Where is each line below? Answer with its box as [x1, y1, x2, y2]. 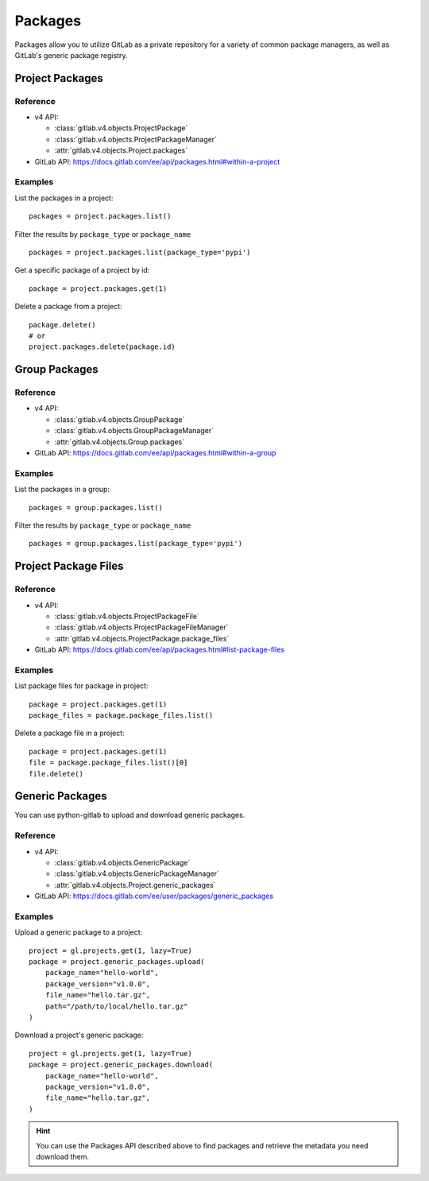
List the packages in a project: [14, 193, 114, 203]
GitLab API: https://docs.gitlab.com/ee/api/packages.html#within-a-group [34, 448, 276, 458]
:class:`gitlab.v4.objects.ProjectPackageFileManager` [54, 622, 229, 632]
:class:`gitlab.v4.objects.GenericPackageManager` [54, 869, 220, 878]
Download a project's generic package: [14, 1030, 144, 1040]
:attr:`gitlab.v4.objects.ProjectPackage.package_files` [54, 633, 230, 643]
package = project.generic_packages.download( [29, 1060, 214, 1069]
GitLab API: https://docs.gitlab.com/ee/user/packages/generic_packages [34, 891, 274, 901]
